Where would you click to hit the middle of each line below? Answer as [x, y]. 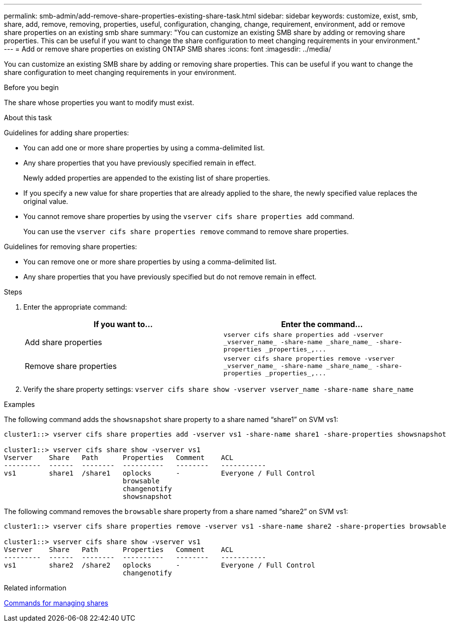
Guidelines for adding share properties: [67, 133]
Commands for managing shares [56, 603]
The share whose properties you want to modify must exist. [99, 102]
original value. [46, 201]
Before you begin [31, 87]
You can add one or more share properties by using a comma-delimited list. [144, 148]
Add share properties [64, 342]
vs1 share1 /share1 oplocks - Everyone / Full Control [160, 473]
